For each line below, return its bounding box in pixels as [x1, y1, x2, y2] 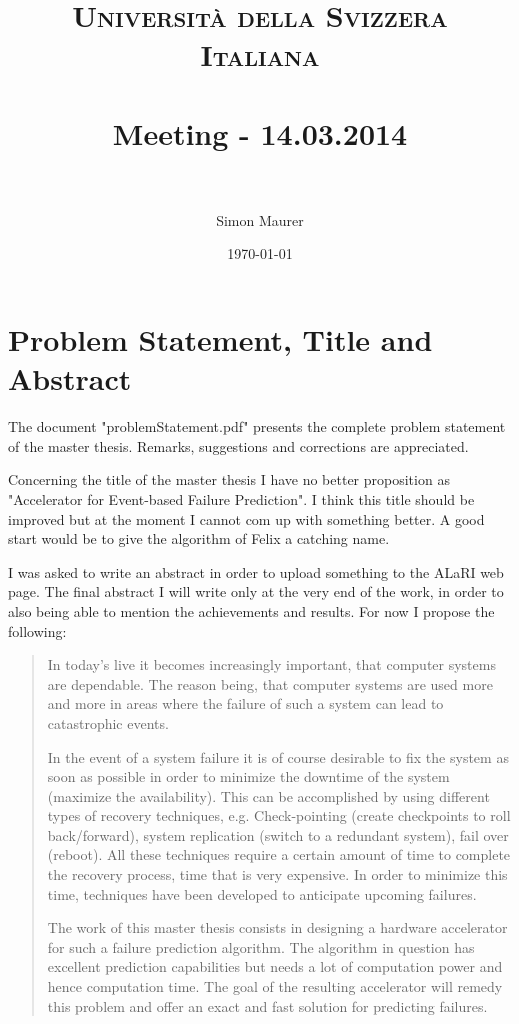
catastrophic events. [47, 712, 169, 733]
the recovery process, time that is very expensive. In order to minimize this [47, 864, 508, 885]
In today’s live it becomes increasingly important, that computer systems [47, 654, 496, 675]
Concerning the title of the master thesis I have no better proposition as [8, 469, 450, 490]
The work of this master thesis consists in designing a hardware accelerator [47, 917, 508, 938]
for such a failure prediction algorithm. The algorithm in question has [47, 936, 475, 957]
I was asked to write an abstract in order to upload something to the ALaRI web [8, 561, 504, 582]
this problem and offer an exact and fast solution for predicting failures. [47, 995, 488, 1016]
